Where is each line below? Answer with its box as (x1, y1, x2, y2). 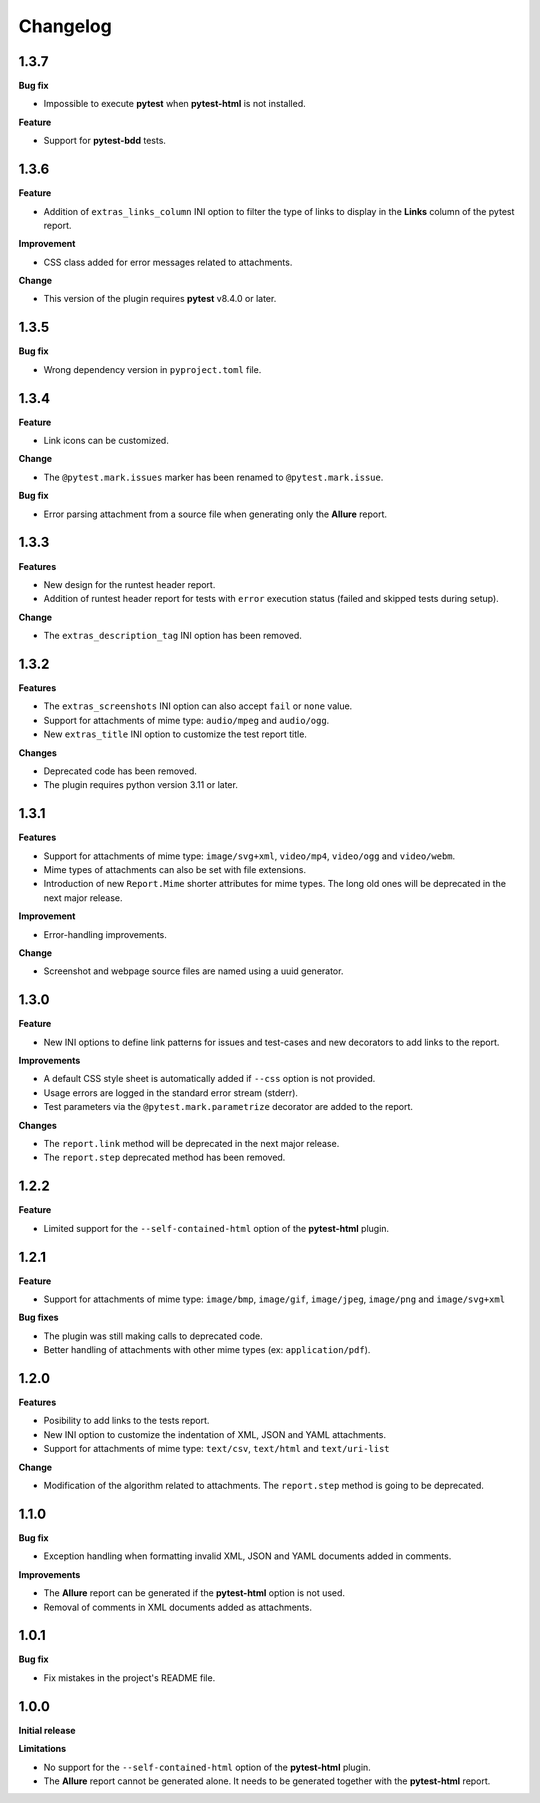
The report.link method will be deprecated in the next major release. (43, 1138, 340, 1150)
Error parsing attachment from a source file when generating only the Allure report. (43, 508, 388, 520)
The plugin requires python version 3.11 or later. (43, 779, 239, 791)
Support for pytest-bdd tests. (43, 135, 167, 147)
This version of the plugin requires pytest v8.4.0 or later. (43, 293, 277, 305)
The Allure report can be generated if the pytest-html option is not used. (43, 1587, 345, 1599)
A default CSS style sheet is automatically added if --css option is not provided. (43, 1073, 376, 1085)
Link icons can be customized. (43, 435, 169, 447)
